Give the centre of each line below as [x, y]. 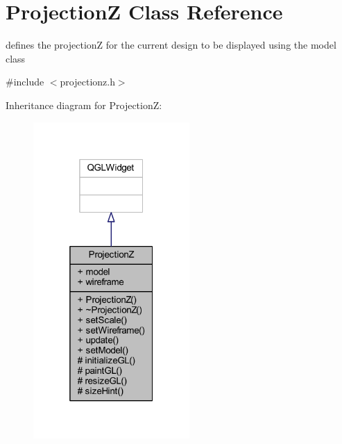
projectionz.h [87, 82]
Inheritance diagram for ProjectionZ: [84, 105]
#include [25, 82]
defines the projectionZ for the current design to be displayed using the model [171, 45]
